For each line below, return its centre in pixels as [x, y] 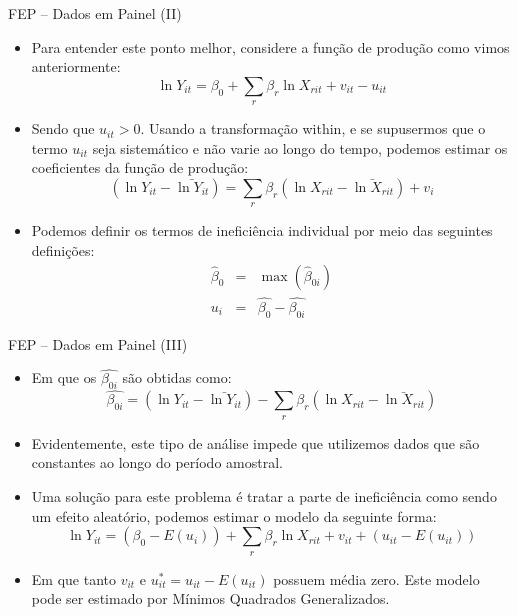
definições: [63, 249]
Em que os [64, 377]
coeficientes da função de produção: [140, 167]
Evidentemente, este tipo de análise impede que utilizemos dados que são [255, 442]
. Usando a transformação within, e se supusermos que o [313, 128]
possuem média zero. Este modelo [376, 578]
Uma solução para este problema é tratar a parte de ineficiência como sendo [264, 496]
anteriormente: [76, 66]
